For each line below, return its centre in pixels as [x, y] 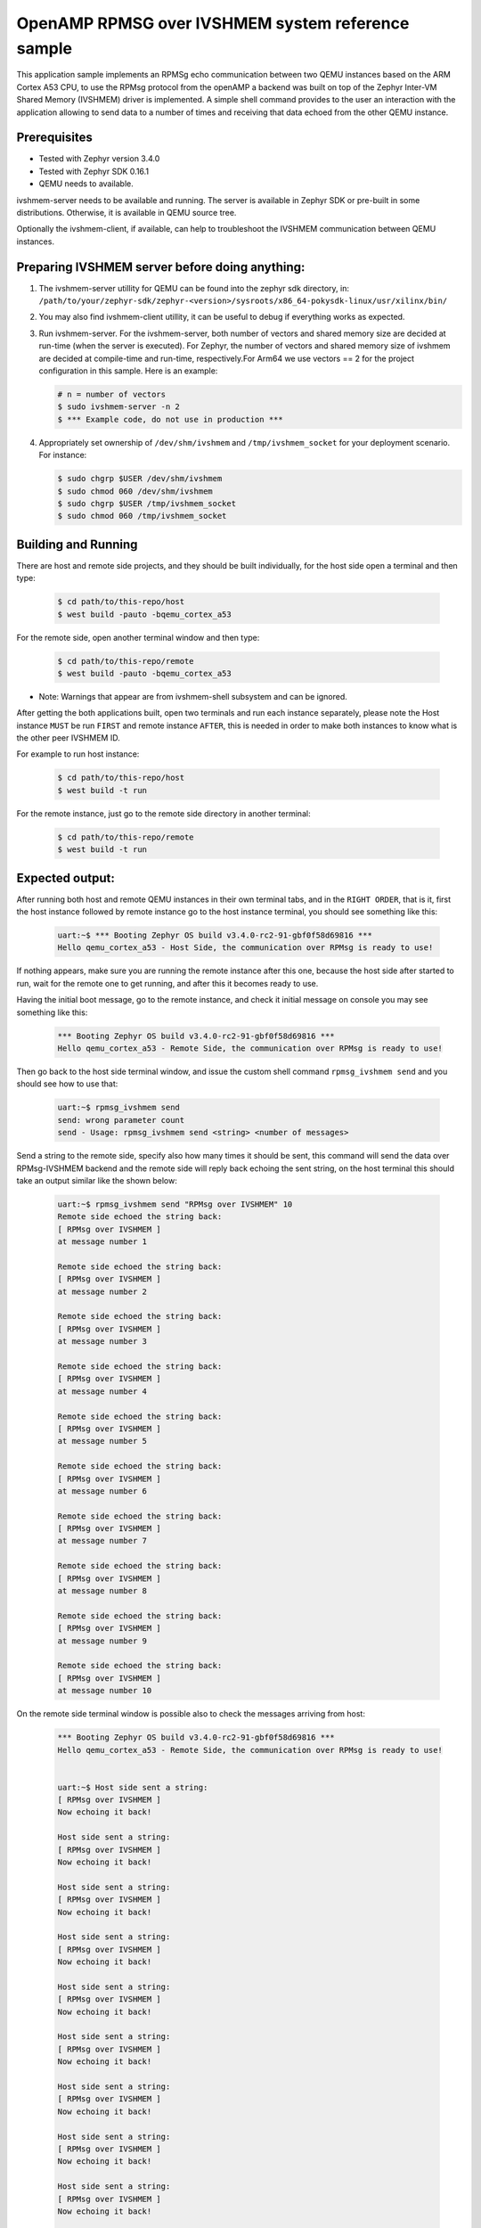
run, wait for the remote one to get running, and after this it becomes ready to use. [167, 983]
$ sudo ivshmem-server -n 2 [118, 407]
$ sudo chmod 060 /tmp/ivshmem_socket [142, 516]
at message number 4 [102, 1391]
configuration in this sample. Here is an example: [128, 371]
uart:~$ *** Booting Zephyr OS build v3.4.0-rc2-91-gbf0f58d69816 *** [215, 935]
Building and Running [77, 544]
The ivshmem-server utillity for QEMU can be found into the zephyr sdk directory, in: [194, 288]
